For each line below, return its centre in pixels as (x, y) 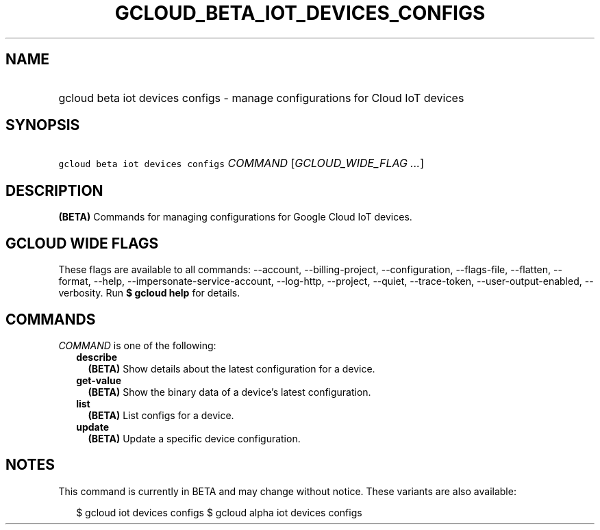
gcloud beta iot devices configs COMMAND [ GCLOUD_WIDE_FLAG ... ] (241, 163)
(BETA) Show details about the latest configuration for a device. (232, 368)
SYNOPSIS (43, 125)
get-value (99, 380)
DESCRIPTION (54, 190)
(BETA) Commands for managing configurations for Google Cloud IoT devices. (235, 217)
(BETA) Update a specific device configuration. (194, 438)
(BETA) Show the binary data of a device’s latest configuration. (229, 392)
